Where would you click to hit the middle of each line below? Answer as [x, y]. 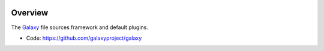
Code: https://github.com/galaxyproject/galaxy [84, 38]
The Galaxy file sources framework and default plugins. [79, 27]
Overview [30, 13]
